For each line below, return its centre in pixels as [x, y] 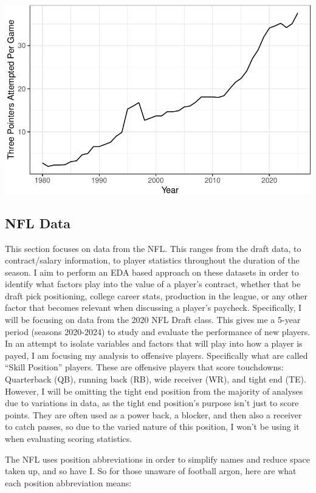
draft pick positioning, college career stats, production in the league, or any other [156, 295]
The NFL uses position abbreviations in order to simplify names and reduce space [157, 459]
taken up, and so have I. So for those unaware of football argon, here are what [151, 471]
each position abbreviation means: [68, 482]
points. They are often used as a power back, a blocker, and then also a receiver [153, 414]
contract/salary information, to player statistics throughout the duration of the [152, 260]
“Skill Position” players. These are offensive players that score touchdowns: [144, 367]
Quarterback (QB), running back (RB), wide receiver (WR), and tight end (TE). [156, 379]
